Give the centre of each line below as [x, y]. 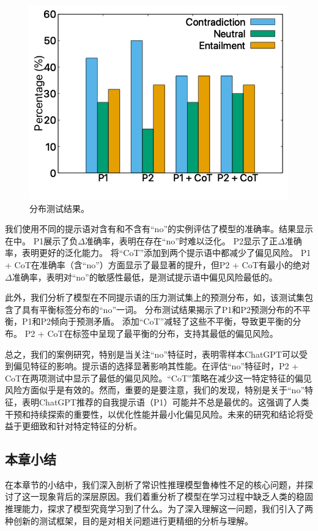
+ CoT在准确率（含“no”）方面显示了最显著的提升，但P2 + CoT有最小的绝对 [157, 264]
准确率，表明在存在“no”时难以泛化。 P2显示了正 [181, 240]
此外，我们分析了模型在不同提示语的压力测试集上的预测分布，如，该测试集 [155, 297]
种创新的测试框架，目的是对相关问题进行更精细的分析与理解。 [129, 520]
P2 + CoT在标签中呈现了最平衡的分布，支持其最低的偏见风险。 [151, 333]
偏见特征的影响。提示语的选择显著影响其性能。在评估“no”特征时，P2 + [156, 366]
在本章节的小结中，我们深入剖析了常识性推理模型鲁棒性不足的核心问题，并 [155, 484]
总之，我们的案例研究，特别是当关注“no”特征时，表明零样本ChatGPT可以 [152, 354]
